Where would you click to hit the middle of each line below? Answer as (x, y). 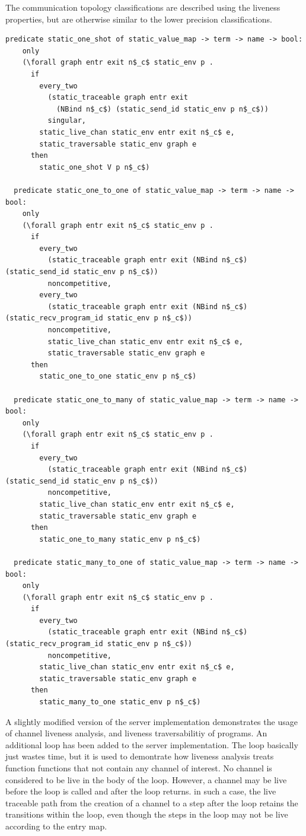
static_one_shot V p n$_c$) (95, 167)
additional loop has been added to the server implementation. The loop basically (152, 744)
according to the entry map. (56, 826)
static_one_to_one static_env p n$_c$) (118, 376)
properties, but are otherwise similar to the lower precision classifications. (139, 19)
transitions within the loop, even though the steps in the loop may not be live (147, 814)
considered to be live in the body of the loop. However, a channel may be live (146, 779)
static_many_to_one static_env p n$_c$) (120, 702)
